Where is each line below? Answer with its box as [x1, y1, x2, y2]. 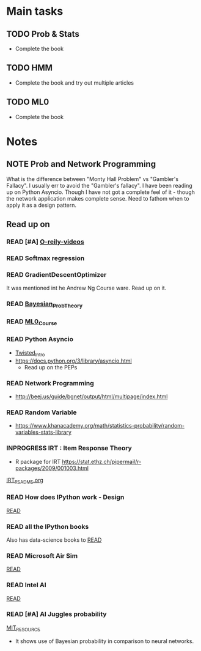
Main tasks [6, 4, 64, 18]
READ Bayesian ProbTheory [6, 299, 83, 309]
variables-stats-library [15, 428, 72, 436]
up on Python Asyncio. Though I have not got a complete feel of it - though [6, 188, 196, 196]
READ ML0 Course [6, 317, 57, 327]
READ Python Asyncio [6, 335, 73, 344]
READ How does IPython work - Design [6, 493, 125, 501]
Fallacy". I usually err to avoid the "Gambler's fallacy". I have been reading [6, 182, 192, 189]
